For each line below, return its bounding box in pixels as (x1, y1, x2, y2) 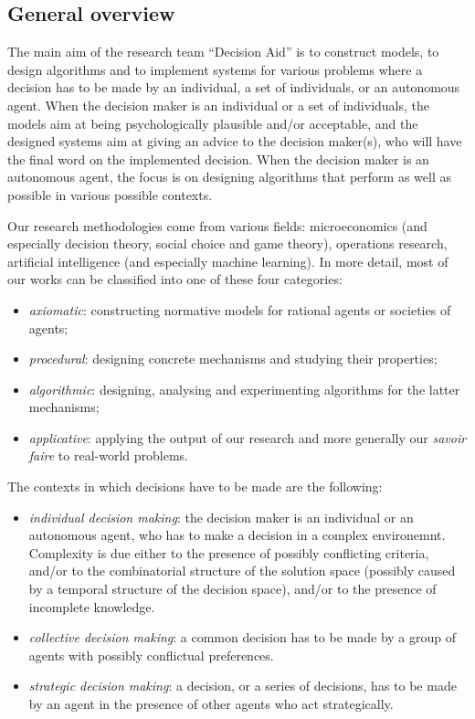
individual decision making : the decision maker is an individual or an (28, 507, 414, 526)
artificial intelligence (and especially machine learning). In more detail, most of (7, 251, 449, 270)
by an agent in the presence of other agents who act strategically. (28, 694, 394, 714)
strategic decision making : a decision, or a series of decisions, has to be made (28, 676, 457, 695)
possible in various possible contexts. (7, 185, 213, 204)
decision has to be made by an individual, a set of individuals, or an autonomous (7, 78, 460, 97)
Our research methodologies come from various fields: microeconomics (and (7, 216, 427, 235)
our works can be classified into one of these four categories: (7, 270, 343, 289)
